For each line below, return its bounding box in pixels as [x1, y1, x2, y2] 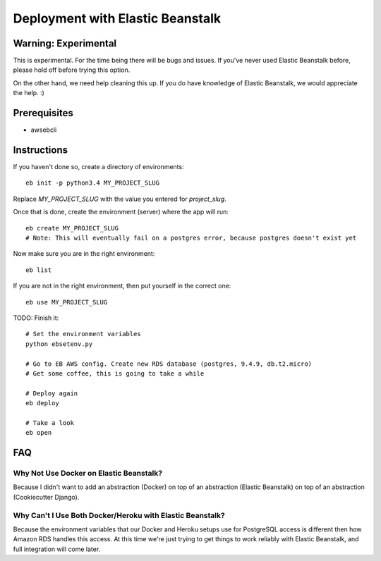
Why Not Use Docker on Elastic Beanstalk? [13, 469, 162, 479]
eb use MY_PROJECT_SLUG [25, 298, 108, 306]
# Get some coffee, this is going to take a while [25, 369, 205, 377]
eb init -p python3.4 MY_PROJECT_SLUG [25, 179, 160, 187]
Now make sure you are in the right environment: [13, 249, 155, 258]
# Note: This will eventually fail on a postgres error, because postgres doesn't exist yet [25, 234, 357, 242]
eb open [25, 429, 52, 437]
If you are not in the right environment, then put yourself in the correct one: [13, 282, 231, 290]
